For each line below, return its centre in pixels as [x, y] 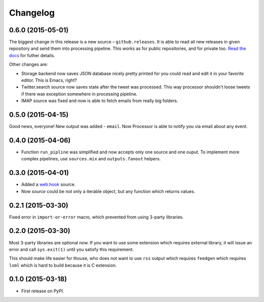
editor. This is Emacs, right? [49, 80]
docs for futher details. [32, 55]
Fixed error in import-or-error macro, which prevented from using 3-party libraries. [96, 217]
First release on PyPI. [43, 291]
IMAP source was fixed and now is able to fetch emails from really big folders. [100, 101]
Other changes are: [29, 65]
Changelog [32, 13]
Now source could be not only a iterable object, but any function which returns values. [108, 191]
